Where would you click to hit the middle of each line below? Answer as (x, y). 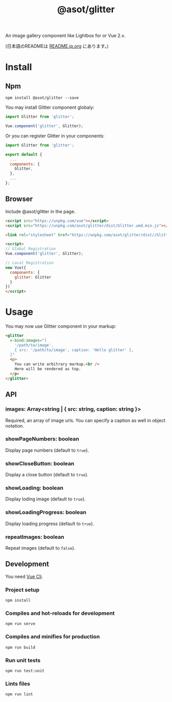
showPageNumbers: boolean (42, 439)
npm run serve (20, 624)
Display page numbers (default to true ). (47, 450)
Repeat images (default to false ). (40, 548)
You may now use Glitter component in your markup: (61, 326)
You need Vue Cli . (24, 576)
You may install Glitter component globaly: (50, 107)
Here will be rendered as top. (48, 369)
